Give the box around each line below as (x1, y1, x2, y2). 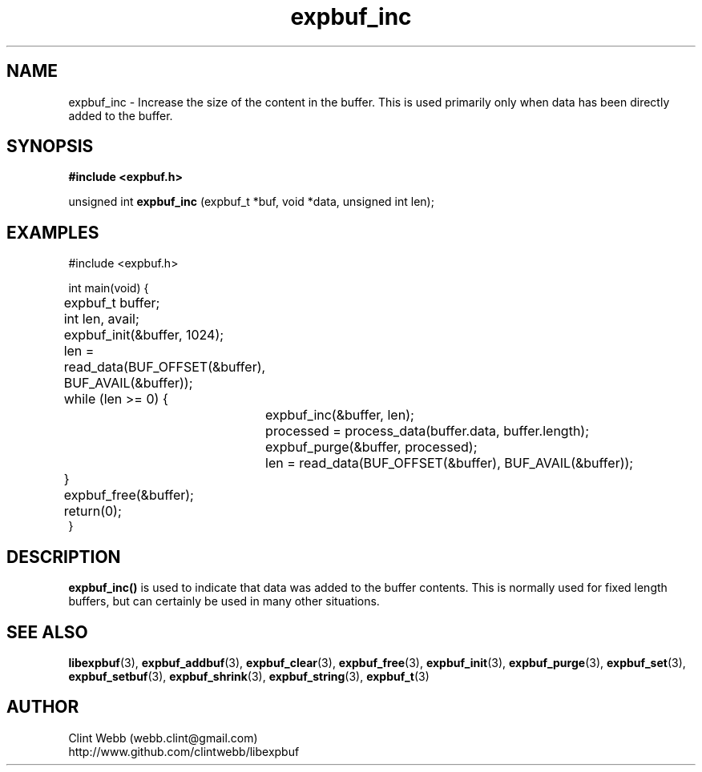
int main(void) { (68, 281, 149, 296)
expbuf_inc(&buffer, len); (265, 407, 414, 424)
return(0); (63, 503, 122, 520)
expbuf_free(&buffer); (63, 487, 194, 504)
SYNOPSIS (6, 136, 94, 157)
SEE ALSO (6, 621, 88, 642)
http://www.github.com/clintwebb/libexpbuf (68, 744, 300, 758)
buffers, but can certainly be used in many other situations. (68, 594, 380, 609)
